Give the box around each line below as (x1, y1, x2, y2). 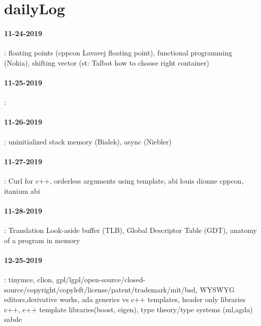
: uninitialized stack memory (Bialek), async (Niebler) (4, 136, 172, 146)
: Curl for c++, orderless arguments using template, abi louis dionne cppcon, (4, 175, 244, 186)
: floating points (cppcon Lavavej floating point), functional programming (4, 47, 233, 58)
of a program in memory (4, 234, 80, 245)
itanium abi (4, 185, 40, 196)
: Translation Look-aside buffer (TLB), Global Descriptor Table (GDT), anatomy (4, 224, 257, 235)
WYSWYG (200, 284, 235, 294)
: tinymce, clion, (4, 274, 54, 284)
